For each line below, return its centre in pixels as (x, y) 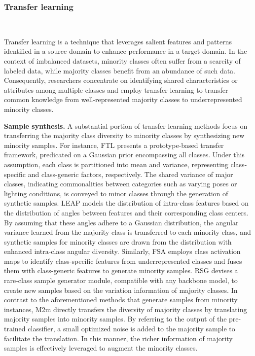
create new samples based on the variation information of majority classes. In (121, 290)
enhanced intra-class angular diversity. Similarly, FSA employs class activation (122, 251)
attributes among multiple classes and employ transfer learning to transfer (116, 89)
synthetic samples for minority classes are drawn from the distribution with (118, 241)
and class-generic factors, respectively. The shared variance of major (130, 174)
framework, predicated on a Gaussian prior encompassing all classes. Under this (124, 155)
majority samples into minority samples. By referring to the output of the (115, 319)
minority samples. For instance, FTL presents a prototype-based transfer (114, 145)
